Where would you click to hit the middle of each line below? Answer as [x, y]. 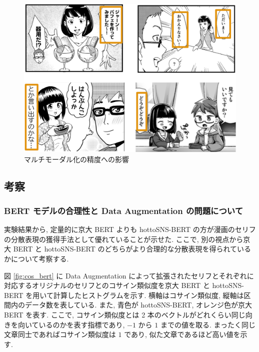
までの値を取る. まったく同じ [208, 324]
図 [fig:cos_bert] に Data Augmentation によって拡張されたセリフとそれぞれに [129, 275]
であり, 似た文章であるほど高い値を [182, 334]
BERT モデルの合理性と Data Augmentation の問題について [124, 210]
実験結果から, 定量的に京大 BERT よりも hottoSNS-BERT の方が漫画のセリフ [130, 229]
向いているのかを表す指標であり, [71, 324]
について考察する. [40, 259]
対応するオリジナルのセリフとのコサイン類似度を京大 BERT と [107, 285]
